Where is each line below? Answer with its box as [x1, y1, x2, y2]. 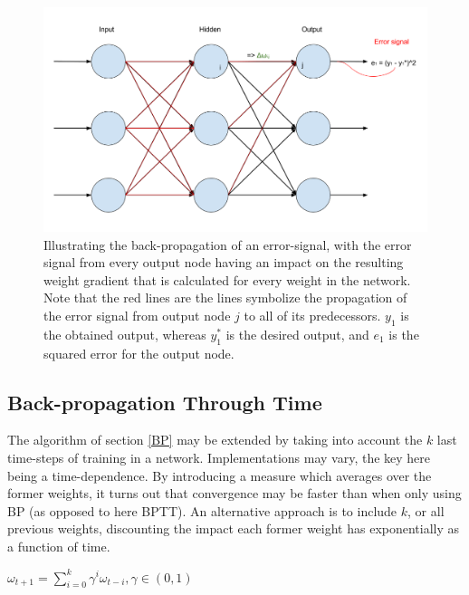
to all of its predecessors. [244, 305, 381, 324]
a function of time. [7, 536, 110, 555]
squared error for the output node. [43, 343, 234, 362]
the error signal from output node [43, 305, 231, 324]
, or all [407, 501, 445, 520]
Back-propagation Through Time [7, 388, 322, 416]
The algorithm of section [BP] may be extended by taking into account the [7, 430, 423, 449]
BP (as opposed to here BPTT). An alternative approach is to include [7, 501, 397, 520]
